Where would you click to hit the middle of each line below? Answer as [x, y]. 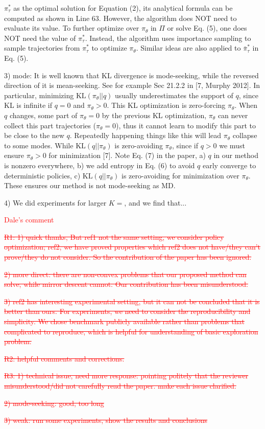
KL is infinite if [28, 105]
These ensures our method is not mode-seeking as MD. [90, 185]
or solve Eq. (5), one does [207, 28]
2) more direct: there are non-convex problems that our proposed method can [125, 274]
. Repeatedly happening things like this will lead [146, 135]
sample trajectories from [42, 48]
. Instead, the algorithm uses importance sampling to [168, 38]
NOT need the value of [40, 38]
